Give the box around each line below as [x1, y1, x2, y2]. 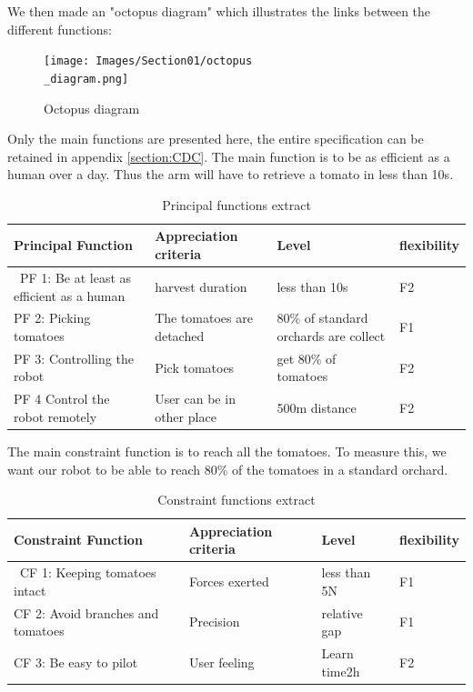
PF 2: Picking [14, 308, 91, 327]
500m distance [277, 398, 357, 417]
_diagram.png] [44, 72, 129, 85]
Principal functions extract [162, 195, 311, 214]
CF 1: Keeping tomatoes [19, 563, 156, 582]
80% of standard [277, 308, 368, 327]
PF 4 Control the [14, 389, 110, 408]
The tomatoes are [155, 308, 253, 327]
